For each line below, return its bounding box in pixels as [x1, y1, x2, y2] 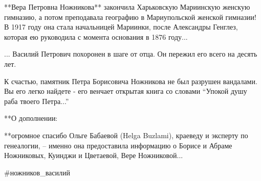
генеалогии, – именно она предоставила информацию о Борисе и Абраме [4, 140, 232, 150]
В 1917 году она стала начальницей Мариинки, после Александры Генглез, [4, 21, 238, 32]
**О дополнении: [4, 113, 58, 123]
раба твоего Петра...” [4, 95, 69, 106]
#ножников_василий [4, 167, 70, 177]
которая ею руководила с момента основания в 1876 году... [4, 31, 188, 42]
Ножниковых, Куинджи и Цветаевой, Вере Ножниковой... [4, 150, 183, 161]
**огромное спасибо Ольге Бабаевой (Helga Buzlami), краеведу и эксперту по [4, 130, 248, 140]
